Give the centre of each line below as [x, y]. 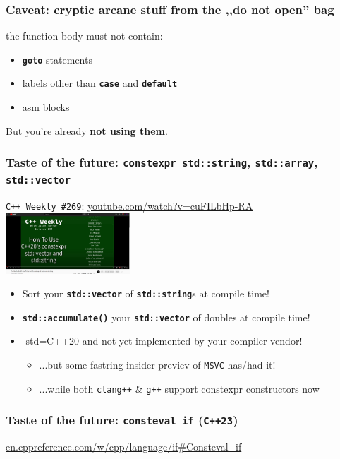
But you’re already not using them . [87, 130]
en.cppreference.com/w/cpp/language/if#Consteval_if [124, 447]
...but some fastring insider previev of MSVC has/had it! [157, 365]
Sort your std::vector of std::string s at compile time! [146, 293]
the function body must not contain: [84, 36]
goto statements [57, 59]
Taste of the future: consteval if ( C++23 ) [122, 420]
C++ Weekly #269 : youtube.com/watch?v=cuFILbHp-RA [129, 205]
